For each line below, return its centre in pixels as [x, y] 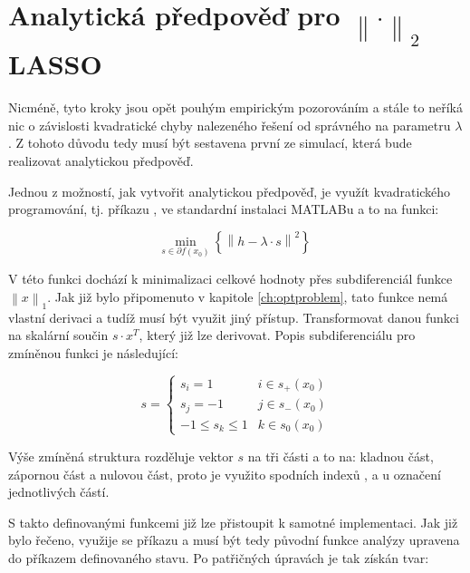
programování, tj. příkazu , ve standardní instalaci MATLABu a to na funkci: [224, 209]
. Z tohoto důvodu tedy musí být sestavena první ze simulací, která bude [210, 143]
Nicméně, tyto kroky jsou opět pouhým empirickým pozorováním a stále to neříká [235, 107]
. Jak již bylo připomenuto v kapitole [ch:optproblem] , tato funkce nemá [248, 296]
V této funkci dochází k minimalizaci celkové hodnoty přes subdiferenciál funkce [230, 279]
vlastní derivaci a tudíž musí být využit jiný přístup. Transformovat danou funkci [234, 317]
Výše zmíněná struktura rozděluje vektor [121, 456]
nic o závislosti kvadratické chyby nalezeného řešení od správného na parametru [230, 125]
